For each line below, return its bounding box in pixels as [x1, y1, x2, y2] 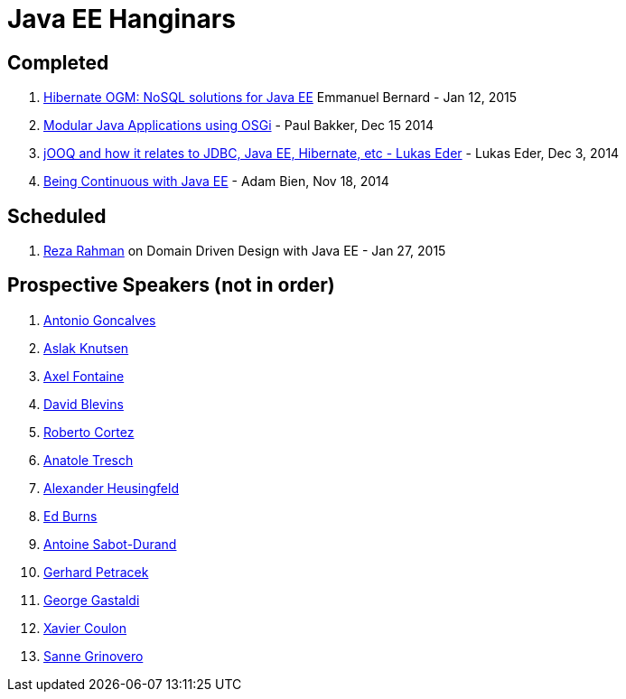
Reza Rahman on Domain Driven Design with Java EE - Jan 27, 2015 [43, 243, 446, 259]
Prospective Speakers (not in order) [7, 274, 335, 297]
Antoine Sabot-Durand [43, 536, 177, 552]
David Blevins [43, 396, 124, 412]
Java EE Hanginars [7, 4, 236, 34]
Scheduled [7, 204, 107, 228]
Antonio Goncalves [43, 312, 156, 328]
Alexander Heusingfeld [43, 480, 179, 496]
